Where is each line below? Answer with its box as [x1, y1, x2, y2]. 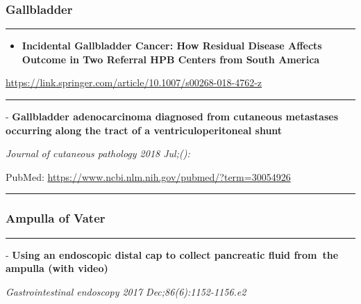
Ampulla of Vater [6, 209, 106, 227]
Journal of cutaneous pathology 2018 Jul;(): [6, 146, 190, 161]
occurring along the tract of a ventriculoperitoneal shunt [6, 122, 283, 137]
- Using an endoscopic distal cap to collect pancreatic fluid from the [6, 247, 339, 262]
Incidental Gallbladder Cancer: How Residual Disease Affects [22, 38, 322, 53]
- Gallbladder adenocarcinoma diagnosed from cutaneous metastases [6, 109, 338, 123]
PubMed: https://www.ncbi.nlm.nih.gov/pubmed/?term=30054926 [6, 169, 291, 184]
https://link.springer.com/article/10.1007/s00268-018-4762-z [6, 75, 262, 90]
